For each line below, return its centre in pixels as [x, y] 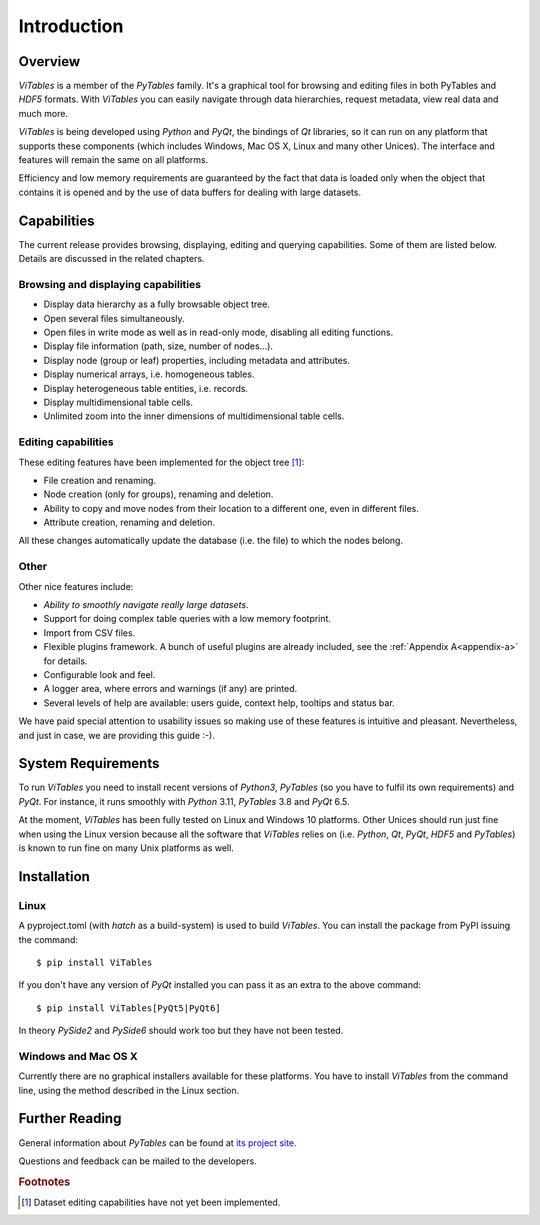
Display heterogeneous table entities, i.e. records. [146, 388]
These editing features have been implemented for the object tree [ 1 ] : [161, 462]
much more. [43, 113]
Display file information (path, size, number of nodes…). [158, 346]
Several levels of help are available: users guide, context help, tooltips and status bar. [219, 702]
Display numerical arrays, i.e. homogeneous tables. [149, 374]
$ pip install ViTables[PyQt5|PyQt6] [129, 1008]
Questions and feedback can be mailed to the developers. [137, 1161]
